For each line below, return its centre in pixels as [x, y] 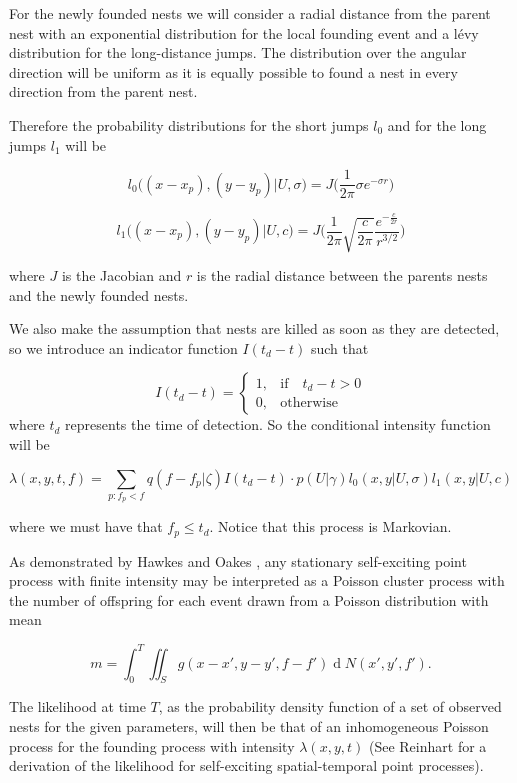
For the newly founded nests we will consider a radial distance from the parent [250, 13]
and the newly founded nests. [99, 294]
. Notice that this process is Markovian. [330, 526]
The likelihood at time [77, 706]
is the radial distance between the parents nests [342, 274]
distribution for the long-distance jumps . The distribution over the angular [238, 52]
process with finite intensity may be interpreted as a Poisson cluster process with [257, 580]
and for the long [437, 124]
